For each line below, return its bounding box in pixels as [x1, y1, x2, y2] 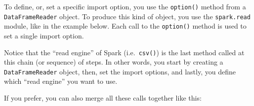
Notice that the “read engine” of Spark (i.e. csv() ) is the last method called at [4, 47, 245, 57]
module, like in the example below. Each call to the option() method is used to [4, 21, 247, 31]
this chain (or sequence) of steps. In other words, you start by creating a [4, 57, 223, 67]
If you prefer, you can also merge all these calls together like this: [4, 93, 202, 103]
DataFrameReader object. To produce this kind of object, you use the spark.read [4, 11, 251, 21]
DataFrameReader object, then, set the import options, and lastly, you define [4, 66, 236, 76]
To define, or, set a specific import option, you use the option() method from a [4, 1, 246, 11]
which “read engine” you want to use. [4, 76, 118, 86]
